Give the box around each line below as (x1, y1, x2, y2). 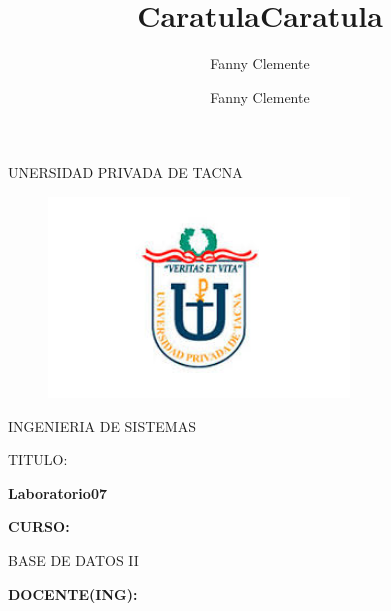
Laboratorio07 (8, 482, 107, 503)
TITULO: (8, 449, 68, 470)
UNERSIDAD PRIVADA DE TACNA (8, 162, 243, 183)
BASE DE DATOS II (8, 550, 139, 571)
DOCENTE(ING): (8, 583, 138, 604)
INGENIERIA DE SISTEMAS (8, 415, 196, 436)
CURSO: (8, 516, 70, 537)
